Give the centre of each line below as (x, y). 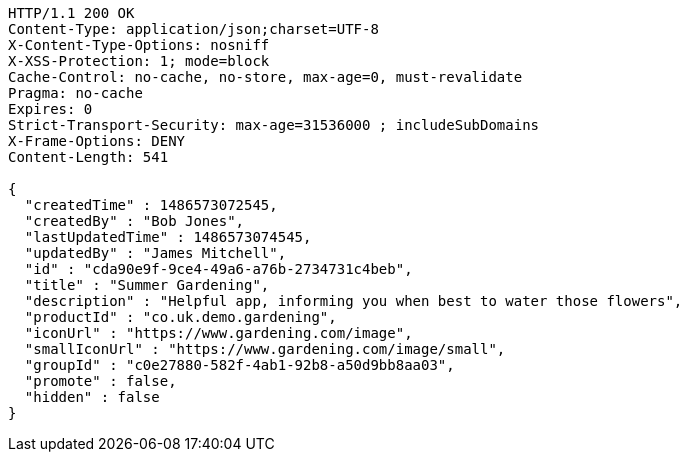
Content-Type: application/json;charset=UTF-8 (193, 29)
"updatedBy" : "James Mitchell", (155, 253)
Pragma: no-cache (75, 93)
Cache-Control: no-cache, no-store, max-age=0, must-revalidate (265, 77)
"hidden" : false (92, 397)
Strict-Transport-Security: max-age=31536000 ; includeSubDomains (274, 125)
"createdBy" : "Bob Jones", (134, 221)
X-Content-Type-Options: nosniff (139, 45)
